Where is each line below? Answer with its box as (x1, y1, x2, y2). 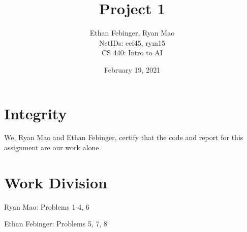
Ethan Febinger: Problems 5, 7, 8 (4, 218, 107, 229)
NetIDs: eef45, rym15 (99, 37, 165, 48)
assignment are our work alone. (4, 142, 101, 153)
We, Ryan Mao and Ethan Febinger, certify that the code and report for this (4, 132, 243, 143)
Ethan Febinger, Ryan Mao (89, 27, 175, 38)
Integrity (4, 103, 67, 123)
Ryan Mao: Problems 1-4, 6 (4, 201, 89, 212)
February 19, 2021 (104, 64, 161, 75)
